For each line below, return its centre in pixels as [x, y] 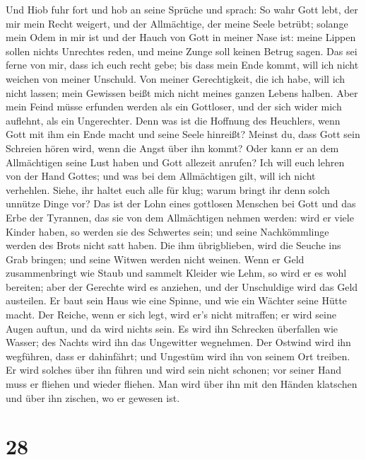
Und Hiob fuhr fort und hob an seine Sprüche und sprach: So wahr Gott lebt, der [182, 9]
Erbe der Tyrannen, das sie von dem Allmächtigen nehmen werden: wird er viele [180, 217]
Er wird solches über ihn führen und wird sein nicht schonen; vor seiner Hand [173, 370]
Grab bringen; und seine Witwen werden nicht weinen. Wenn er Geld [155, 259]
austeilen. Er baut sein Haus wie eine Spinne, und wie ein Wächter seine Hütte [176, 300]
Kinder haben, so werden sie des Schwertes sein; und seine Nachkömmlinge [167, 231]
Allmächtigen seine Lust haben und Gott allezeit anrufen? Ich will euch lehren [175, 162]
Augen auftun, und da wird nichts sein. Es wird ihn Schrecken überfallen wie [172, 328]
